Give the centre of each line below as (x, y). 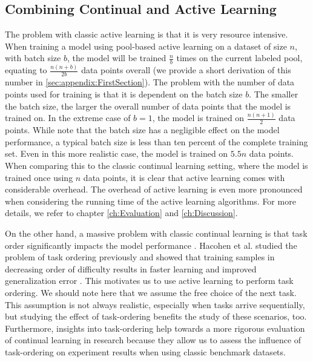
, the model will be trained (117, 58)
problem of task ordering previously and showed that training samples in (140, 257)
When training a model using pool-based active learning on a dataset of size (146, 46)
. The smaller (274, 94)
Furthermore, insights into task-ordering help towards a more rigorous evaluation (155, 328)
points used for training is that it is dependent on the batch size (124, 94)
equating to (26, 70)
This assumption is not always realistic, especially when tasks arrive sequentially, (155, 304)
